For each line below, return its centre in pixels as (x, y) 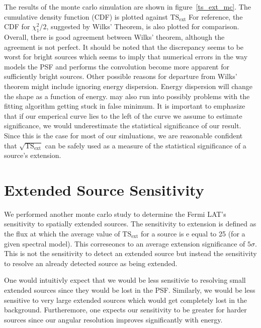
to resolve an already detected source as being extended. (91, 263)
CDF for (17, 26)
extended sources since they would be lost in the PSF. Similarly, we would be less (130, 290)
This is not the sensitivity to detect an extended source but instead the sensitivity (130, 253)
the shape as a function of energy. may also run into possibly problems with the (127, 96)
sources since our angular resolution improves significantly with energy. (113, 319)
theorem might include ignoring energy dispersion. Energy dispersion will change (128, 86)
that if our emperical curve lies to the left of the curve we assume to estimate (123, 115)
